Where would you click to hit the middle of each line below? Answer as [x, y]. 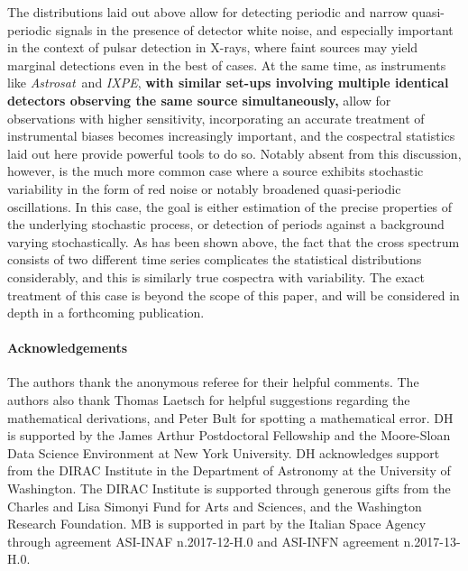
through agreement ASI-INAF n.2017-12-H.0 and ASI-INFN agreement [203, 541]
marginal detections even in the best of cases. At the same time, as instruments [227, 64]
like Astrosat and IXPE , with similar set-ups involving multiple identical [228, 83]
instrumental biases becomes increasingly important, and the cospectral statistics [231, 136]
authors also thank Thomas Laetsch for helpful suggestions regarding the [209, 400]
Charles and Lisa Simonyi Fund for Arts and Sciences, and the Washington [215, 506]
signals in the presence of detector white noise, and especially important [254, 29]
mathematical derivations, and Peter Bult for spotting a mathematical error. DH [230, 417]
